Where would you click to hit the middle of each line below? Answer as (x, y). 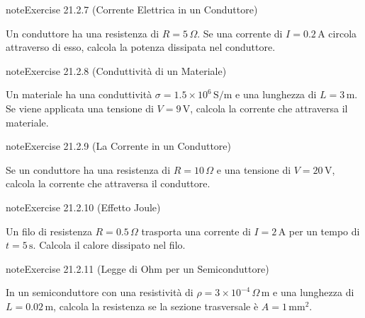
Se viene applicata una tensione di (80, 108)
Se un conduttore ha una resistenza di (88, 169)
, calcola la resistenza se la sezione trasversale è (156, 306)
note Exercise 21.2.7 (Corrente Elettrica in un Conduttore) (132, 9)
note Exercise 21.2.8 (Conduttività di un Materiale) (116, 70)
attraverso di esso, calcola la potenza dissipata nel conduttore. (141, 47)
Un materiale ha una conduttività (79, 94)
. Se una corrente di (240, 33)
